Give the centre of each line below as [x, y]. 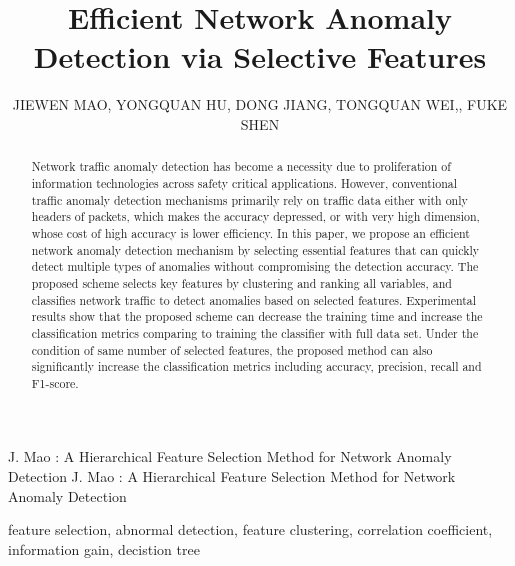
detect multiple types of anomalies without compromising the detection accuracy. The [255, 266]
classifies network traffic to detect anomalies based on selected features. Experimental [254, 299]
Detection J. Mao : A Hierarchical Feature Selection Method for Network [232, 476]
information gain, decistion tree [104, 548]
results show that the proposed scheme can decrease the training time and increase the [257, 316]
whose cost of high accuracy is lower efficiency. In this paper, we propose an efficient [250, 232]
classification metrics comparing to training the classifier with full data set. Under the [255, 332]
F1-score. [55, 382]
